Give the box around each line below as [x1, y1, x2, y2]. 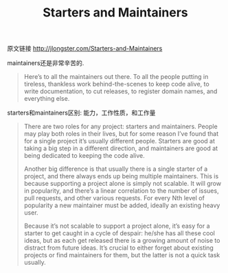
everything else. [23, 95, 70, 103]
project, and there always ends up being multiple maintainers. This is [23, 172, 219, 180]
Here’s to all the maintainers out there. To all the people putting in [23, 73, 209, 81]
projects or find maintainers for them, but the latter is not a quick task [23, 251, 220, 259]
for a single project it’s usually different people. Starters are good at [23, 137, 215, 145]
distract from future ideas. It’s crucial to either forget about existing [23, 244, 214, 252]
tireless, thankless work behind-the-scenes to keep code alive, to [23, 80, 209, 88]
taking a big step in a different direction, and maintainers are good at [23, 144, 218, 152]
